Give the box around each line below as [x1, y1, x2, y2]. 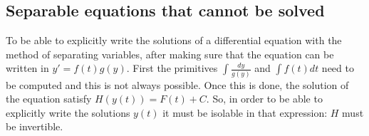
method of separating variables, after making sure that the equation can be [6, 46, 334, 61]
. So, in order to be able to [206, 91, 323, 106]
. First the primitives [126, 61, 218, 75]
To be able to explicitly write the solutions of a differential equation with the [6, 33, 342, 48]
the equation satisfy [6, 91, 92, 106]
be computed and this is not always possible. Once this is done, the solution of [6, 77, 349, 92]
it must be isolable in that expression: [162, 105, 328, 120]
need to [321, 61, 354, 75]
